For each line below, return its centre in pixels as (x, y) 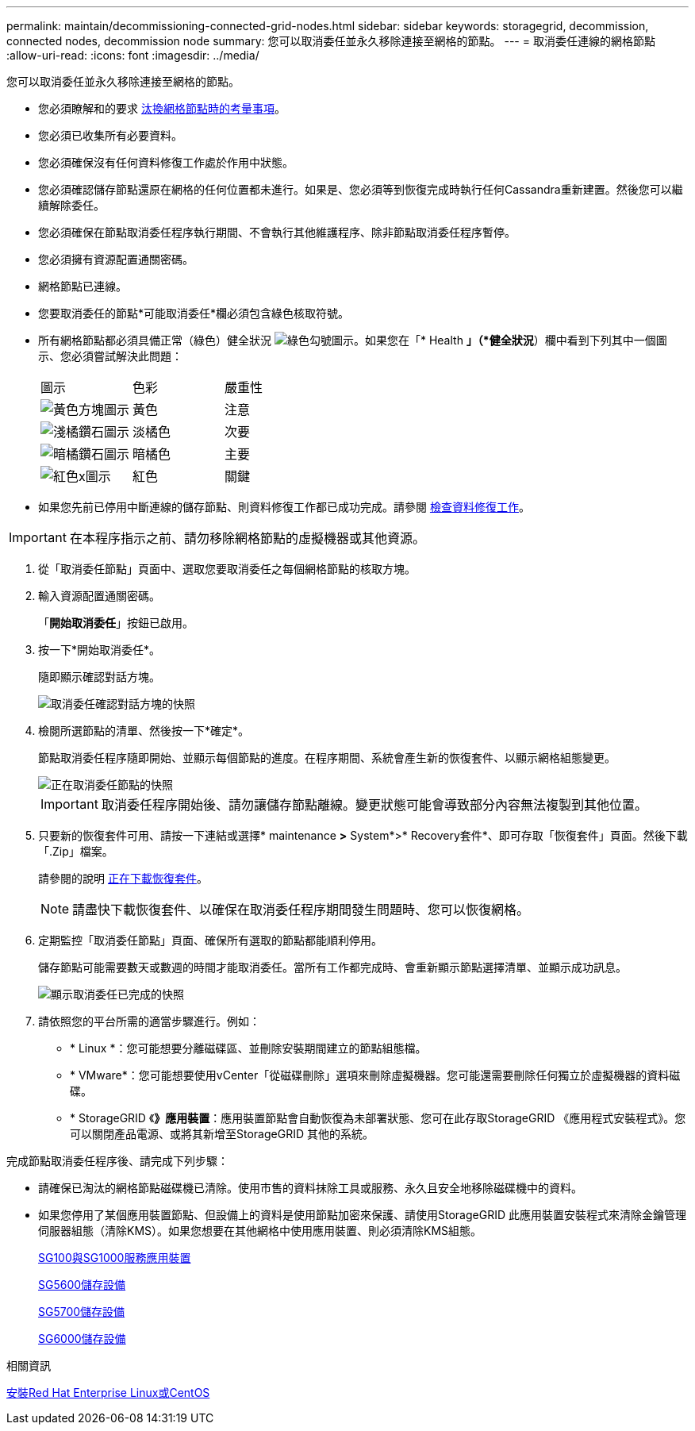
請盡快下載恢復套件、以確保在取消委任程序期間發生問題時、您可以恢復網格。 (301, 910)
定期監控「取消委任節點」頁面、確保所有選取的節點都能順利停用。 (210, 940)
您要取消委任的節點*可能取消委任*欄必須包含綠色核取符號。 (194, 313)
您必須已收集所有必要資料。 (110, 135)
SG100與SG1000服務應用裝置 (115, 1258)
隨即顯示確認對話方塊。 (99, 677)
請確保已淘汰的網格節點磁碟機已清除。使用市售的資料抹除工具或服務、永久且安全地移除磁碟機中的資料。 (310, 1188)
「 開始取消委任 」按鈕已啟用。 (116, 623)
